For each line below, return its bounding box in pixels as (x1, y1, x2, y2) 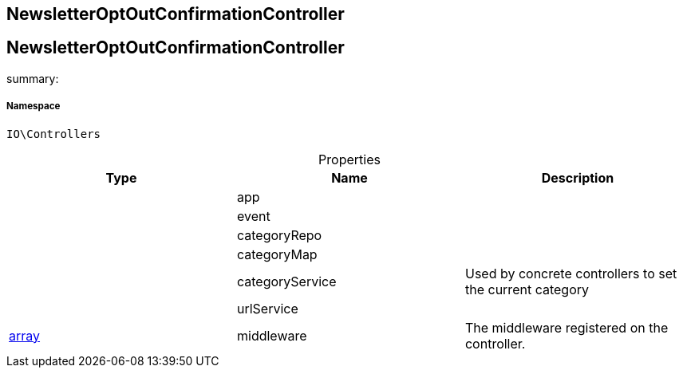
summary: (6, 71, 59, 85)
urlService (236, 300, 298, 317)
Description (541, 169, 614, 186)
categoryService (236, 273, 337, 289)
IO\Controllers (6, 127, 101, 140)
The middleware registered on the (464, 319, 669, 336)
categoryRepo (236, 226, 322, 243)
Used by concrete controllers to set (464, 265, 677, 281)
